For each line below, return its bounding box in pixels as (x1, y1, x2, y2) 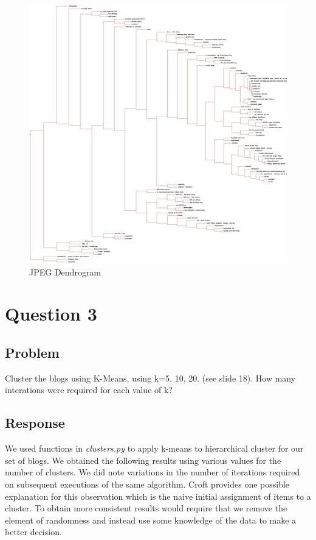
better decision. (5, 525, 62, 538)
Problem (5, 343, 60, 361)
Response (5, 413, 65, 432)
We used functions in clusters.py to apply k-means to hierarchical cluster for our (5, 442, 304, 455)
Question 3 (5, 301, 97, 326)
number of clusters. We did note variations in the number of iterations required (5, 466, 300, 478)
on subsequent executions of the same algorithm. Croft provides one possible (5, 477, 290, 490)
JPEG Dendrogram (29, 265, 101, 278)
